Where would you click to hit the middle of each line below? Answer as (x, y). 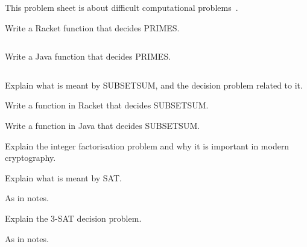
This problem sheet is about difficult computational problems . (122, 7)
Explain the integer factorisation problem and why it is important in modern (147, 145)
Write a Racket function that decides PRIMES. (92, 27)
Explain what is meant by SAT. (63, 177)
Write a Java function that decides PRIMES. (88, 56)
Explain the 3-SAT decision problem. (73, 218)
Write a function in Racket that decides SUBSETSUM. (107, 105)
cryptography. (30, 158)
